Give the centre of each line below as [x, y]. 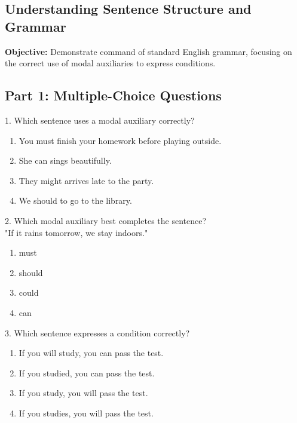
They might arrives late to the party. [86, 180]
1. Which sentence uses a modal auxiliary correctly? [100, 120]
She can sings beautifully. [65, 160]
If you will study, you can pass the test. [91, 353]
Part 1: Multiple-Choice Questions [113, 95]
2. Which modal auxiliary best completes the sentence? [106, 220]
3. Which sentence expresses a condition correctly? [97, 332]
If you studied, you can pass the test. [87, 373]
